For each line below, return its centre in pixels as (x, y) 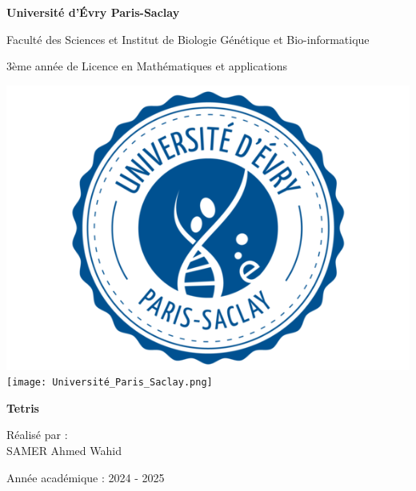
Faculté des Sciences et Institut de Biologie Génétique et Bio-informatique (188, 39)
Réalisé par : (37, 435)
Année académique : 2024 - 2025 (86, 477)
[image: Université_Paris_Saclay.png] (110, 383)
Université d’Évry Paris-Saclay (93, 12)
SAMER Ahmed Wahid (64, 451)
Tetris (23, 407)
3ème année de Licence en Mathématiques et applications (147, 66)
